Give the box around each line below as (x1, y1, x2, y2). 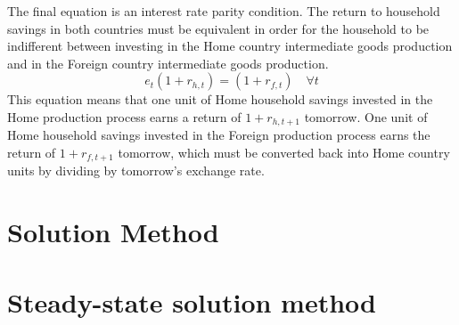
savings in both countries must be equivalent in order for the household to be (7, 19, 430, 37)
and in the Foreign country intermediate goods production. (7, 53, 329, 72)
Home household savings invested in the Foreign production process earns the (7, 126, 430, 144)
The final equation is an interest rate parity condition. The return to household (7, 2, 440, 20)
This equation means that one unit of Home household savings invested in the (7, 90, 433, 109)
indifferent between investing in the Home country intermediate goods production (7, 37, 453, 55)
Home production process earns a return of (7, 107, 242, 126)
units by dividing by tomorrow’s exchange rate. (7, 161, 265, 180)
